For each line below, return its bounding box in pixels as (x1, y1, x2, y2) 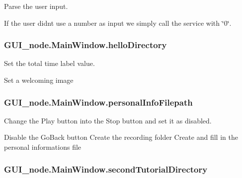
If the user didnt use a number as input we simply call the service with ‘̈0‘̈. (4, 17, 232, 28)
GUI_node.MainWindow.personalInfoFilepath (4, 96, 193, 108)
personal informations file (4, 142, 81, 152)
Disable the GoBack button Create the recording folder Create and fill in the (4, 132, 238, 142)
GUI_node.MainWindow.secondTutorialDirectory (4, 163, 208, 175)
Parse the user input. (4, 1, 68, 11)
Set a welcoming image (4, 75, 74, 85)
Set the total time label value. (4, 58, 95, 68)
